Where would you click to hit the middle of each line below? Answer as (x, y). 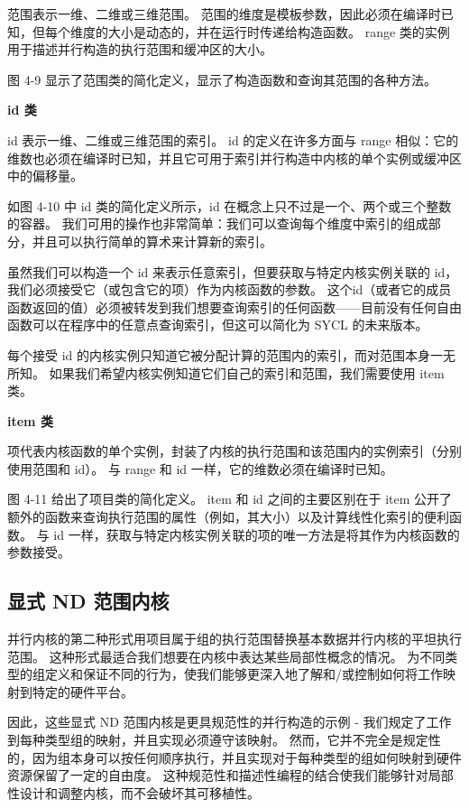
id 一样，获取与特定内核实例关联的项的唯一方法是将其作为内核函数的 (257, 534)
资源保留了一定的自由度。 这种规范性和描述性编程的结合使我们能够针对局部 (230, 775)
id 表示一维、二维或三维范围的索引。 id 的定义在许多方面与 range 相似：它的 (233, 139)
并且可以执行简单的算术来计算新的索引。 (152, 241)
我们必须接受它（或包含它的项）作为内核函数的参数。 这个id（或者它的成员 (230, 289)
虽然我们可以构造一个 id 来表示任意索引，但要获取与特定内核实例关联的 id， (233, 271)
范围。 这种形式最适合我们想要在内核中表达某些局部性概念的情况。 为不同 (226, 656)
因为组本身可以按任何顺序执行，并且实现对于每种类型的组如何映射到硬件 (247, 757)
